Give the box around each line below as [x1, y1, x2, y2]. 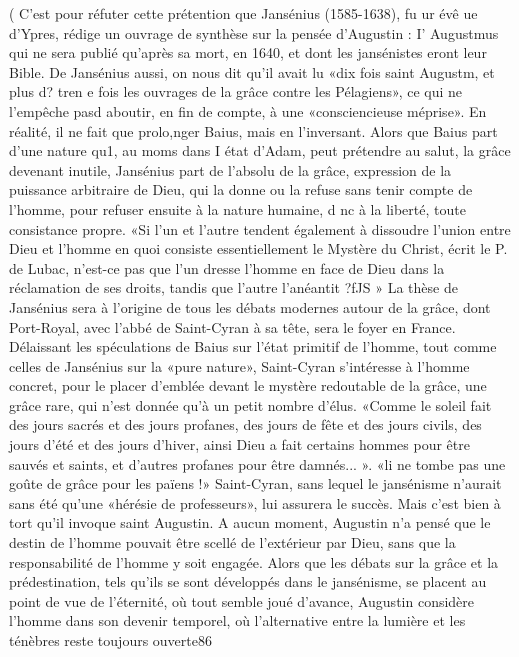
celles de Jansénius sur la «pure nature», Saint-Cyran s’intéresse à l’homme [9, 355, 470, 376]
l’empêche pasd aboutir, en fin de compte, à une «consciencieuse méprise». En [9, 100, 487, 121]
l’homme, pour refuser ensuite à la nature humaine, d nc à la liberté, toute [9, 198, 466, 219]
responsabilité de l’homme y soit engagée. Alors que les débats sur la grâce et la [9, 551, 499, 572]
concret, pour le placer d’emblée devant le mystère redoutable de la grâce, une [9, 375, 487, 396]
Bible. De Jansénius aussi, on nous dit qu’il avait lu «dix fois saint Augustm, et [9, 61, 495, 82]
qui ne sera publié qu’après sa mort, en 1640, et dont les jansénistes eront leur [9, 42, 487, 63]
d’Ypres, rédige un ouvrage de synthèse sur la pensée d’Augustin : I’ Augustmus [9, 22, 499, 43]
